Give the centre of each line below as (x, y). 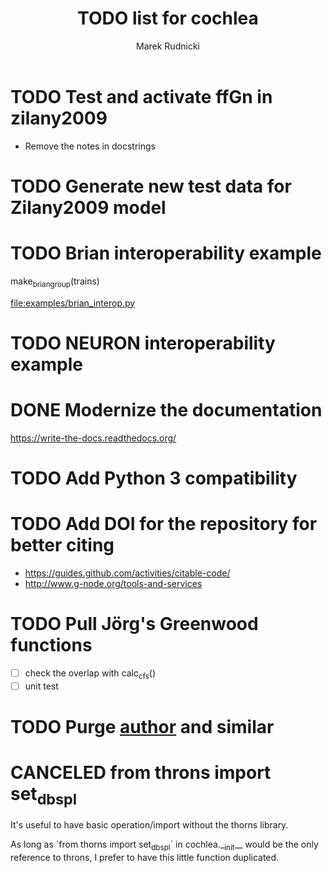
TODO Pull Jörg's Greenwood (134, 624)
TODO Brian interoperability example (166, 253)
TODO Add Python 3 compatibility (154, 478)
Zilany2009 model (88, 207)
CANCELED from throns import (141, 773)
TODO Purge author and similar (142, 726)
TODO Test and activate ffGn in (141, 96)
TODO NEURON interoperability (143, 343)
